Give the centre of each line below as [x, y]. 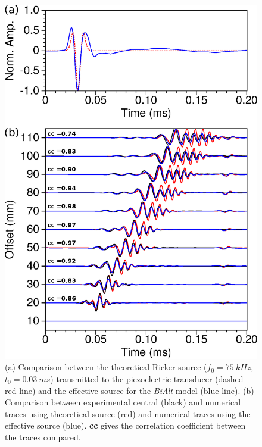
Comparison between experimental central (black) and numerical [123, 402]
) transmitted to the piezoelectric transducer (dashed [147, 378]
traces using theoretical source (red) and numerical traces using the [128, 413]
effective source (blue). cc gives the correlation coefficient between [125, 425]
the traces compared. [43, 437]
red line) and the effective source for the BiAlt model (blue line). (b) [130, 390]
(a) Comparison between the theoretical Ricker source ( [106, 367]
